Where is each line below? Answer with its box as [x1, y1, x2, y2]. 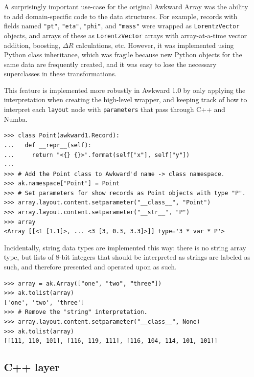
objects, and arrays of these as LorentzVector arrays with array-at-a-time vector [4, 30, 247, 40]
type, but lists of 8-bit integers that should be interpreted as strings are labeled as [4, 252, 251, 262]
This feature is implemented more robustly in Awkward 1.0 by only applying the [4, 85, 246, 95]
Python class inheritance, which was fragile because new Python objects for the [4, 49, 242, 60]
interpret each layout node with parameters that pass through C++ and [4, 104, 226, 114]
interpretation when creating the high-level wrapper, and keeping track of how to [4, 94, 247, 105]
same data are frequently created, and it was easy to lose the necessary [4, 59, 217, 69]
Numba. [4, 113, 28, 124]
